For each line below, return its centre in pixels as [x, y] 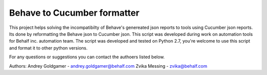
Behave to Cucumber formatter [74, 13]
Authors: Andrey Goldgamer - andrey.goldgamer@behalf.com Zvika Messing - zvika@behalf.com [108, 66]
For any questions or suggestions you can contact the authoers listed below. [87, 57]
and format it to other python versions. [48, 48]
